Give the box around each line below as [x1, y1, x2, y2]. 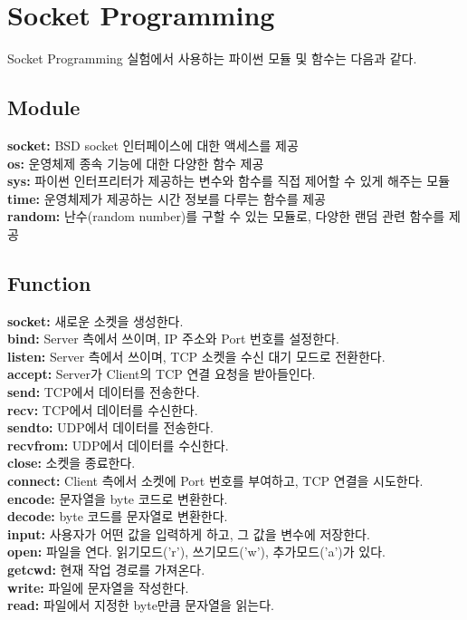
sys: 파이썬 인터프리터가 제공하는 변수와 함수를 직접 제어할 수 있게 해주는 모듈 [7, 171, 451, 190]
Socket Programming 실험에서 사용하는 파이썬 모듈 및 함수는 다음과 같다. [7, 49, 417, 68]
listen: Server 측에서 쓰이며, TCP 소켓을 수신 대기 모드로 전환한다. [7, 346, 386, 365]
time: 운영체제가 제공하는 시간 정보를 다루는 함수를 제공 [7, 189, 326, 208]
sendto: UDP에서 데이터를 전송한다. [7, 418, 214, 437]
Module [7, 93, 81, 121]
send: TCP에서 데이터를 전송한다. [7, 383, 200, 402]
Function [7, 268, 91, 296]
